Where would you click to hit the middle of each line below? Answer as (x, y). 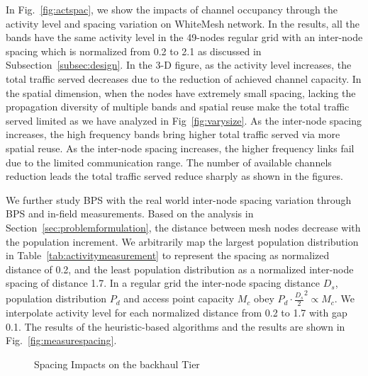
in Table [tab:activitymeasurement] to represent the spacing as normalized (168, 255)
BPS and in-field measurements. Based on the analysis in (130, 213)
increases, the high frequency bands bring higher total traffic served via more (173, 134)
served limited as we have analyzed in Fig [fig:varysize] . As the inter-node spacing (184, 120)
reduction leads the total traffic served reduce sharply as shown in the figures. (174, 176)
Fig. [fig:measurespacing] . (61, 340)
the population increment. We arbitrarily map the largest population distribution (182, 241)
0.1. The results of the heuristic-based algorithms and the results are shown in (175, 326)
